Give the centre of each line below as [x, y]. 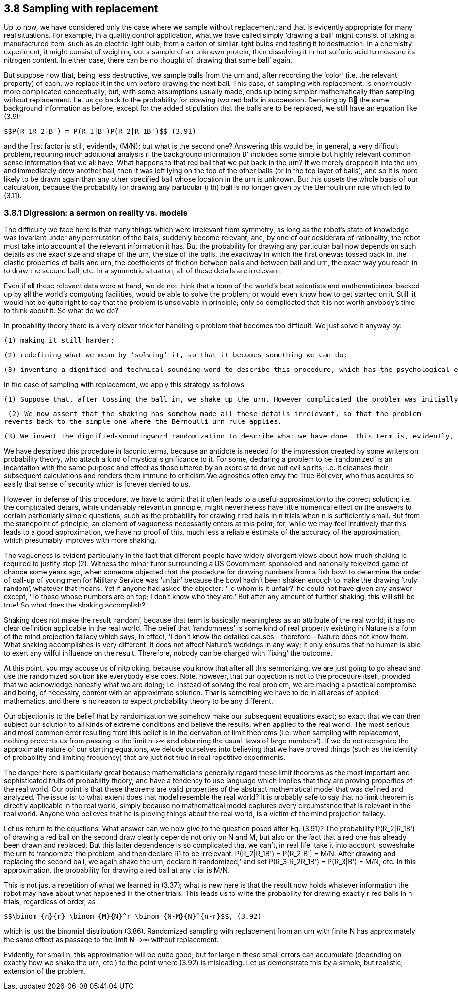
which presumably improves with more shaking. [80, 540]
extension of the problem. [45, 971]
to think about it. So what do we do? [61, 311]
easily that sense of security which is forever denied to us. [97, 484]
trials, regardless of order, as [50, 902]
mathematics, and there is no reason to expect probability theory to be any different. [139, 701]
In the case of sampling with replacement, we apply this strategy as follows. [125, 385]
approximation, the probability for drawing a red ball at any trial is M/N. [117, 870]
